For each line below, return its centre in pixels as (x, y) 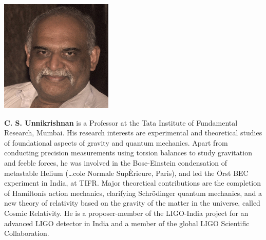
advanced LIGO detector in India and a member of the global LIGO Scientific (127, 223)
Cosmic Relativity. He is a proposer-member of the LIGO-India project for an (126, 213)
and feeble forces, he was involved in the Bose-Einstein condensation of (116, 162)
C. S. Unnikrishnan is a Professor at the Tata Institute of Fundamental (121, 122)
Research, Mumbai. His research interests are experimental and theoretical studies (133, 133)
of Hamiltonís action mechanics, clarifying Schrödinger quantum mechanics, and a (133, 193)
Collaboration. (27, 233)
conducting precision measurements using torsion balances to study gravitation (128, 153)
